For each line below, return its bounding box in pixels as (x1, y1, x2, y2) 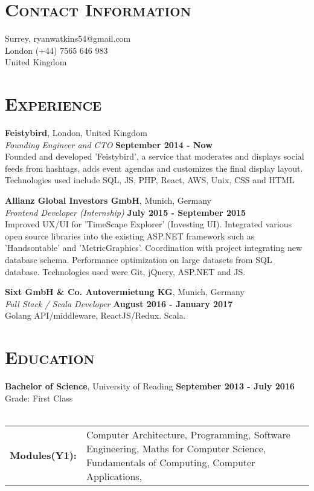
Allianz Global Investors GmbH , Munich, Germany (5, 194, 211, 206)
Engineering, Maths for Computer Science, (86, 441, 266, 455)
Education (5, 345, 95, 369)
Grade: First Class (5, 391, 73, 404)
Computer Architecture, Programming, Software (86, 427, 290, 441)
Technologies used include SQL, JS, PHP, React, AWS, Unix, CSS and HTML (5, 174, 295, 186)
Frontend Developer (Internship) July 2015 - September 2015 (5, 206, 246, 218)
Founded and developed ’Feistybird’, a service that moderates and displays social (5, 150, 304, 163)
